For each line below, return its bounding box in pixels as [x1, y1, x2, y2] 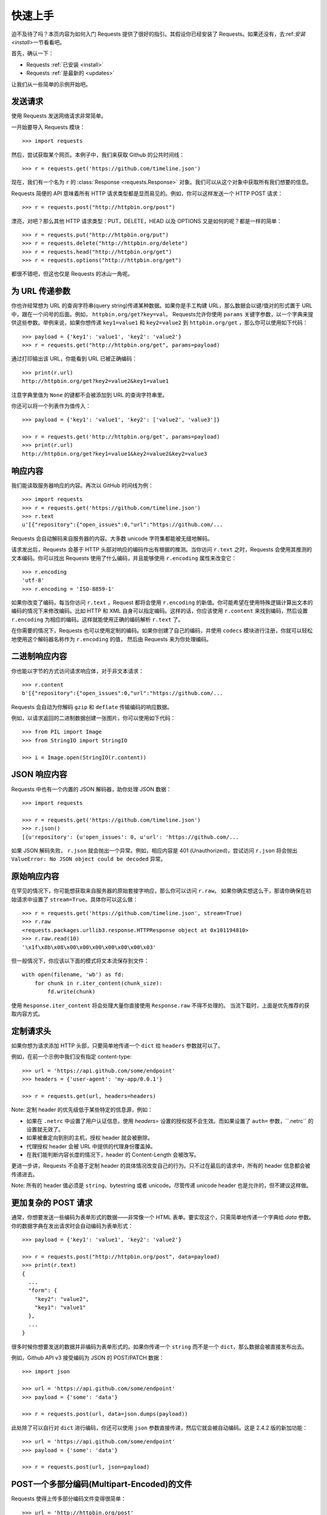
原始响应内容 [11, 871, 59, 882]
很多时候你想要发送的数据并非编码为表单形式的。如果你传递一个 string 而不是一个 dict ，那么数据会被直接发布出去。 [11, 1343, 308, 1350]
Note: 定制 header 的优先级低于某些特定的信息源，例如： [11, 1106, 153, 1113]
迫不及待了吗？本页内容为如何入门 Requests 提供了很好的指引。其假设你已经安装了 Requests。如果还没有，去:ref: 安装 [11, 30, 306, 38]
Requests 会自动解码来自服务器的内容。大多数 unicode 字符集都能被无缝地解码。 [11, 534, 213, 542]
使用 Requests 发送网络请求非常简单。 [11, 112, 107, 119]
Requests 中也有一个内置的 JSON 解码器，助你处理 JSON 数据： [11, 785, 172, 793]
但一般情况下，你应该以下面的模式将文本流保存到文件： [11, 957, 150, 964]
